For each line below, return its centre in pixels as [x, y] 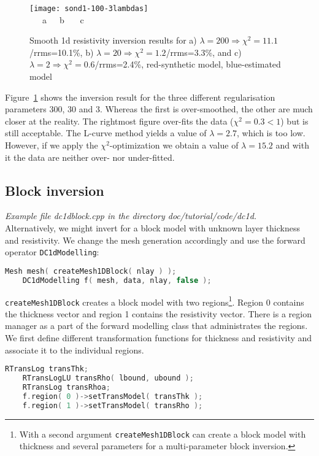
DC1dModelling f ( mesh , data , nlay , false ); [117, 280]
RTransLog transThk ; [47, 369]
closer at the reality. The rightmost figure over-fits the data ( [119, 121]
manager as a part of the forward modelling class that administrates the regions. [156, 326]
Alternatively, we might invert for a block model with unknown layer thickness [152, 227]
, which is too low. [271, 133]
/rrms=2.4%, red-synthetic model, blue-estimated [188, 64]
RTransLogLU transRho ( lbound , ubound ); [108, 378]
